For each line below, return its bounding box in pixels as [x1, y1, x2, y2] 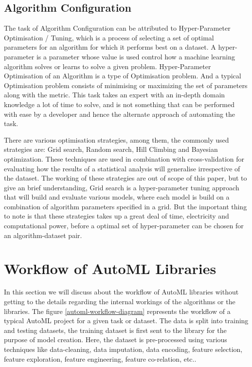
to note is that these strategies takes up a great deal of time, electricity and [4, 211, 229, 221]
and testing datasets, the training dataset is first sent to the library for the [4, 325, 227, 335]
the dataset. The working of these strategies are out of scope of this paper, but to [4, 173, 247, 183]
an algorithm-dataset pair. [4, 230, 82, 240]
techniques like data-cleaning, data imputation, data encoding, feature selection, [4, 344, 243, 354]
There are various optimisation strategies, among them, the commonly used [4, 134, 229, 145]
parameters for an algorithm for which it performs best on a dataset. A [4, 42, 216, 52]
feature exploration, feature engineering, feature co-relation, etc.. [4, 353, 197, 364]
